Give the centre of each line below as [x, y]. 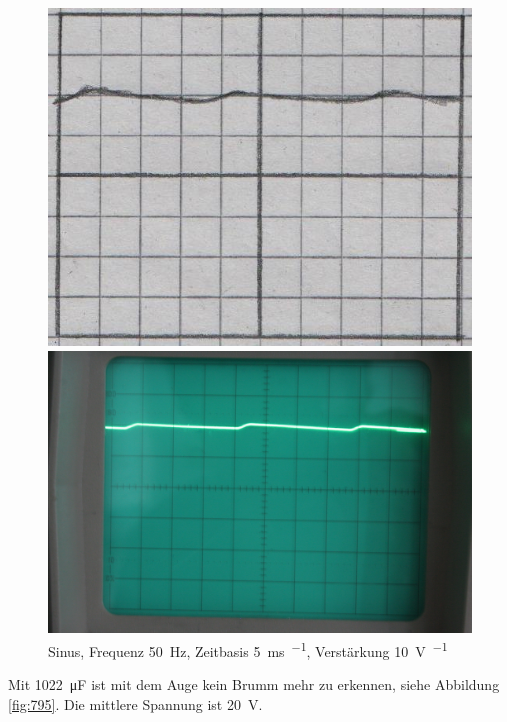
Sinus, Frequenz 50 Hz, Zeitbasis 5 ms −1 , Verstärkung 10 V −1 [248, 649]
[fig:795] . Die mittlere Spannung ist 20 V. [135, 703]
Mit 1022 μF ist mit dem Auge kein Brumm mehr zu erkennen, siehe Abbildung [254, 684]
